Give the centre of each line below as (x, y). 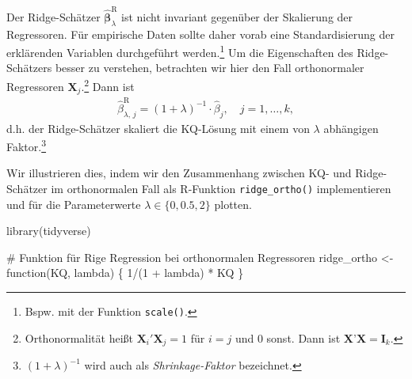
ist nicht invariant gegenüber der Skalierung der (237, 16)
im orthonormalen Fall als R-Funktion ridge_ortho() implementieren (221, 189)
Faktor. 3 (27, 145)
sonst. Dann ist (303, 337)
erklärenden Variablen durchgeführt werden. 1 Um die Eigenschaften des (180, 51)
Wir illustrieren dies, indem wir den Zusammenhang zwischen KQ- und (179, 173)
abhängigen (351, 128)
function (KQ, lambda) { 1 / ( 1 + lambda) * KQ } (125, 273)
